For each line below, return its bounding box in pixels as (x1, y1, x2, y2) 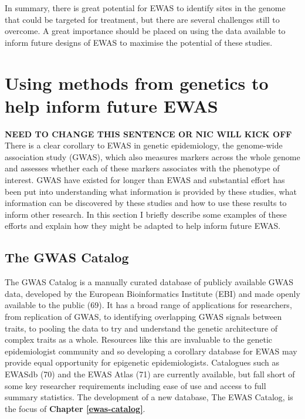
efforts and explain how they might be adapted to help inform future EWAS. (5, 219, 281, 232)
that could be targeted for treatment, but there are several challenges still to (5, 13, 280, 25)
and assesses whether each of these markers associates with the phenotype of (5, 162, 280, 174)
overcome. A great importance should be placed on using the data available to (5, 25, 286, 37)
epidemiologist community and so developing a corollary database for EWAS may (5, 344, 297, 357)
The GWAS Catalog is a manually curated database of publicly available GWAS (5, 276, 293, 288)
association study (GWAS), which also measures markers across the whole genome (5, 150, 300, 163)
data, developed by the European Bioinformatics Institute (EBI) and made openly (5, 287, 300, 299)
